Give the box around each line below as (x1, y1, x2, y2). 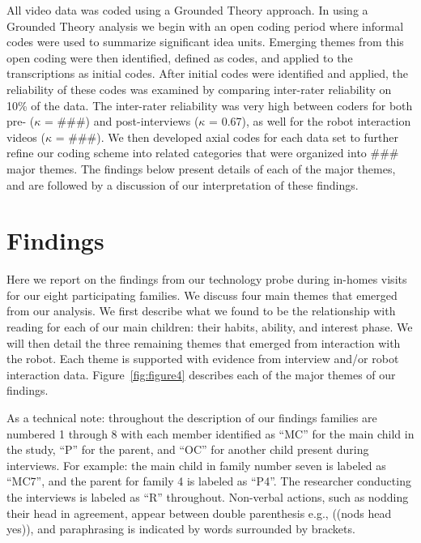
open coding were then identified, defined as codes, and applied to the (6, 49, 353, 66)
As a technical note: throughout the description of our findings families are (6, 409, 377, 425)
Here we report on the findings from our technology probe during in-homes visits (6, 271, 407, 288)
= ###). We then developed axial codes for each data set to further (55, 128, 399, 145)
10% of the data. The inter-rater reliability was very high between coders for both (6, 96, 413, 113)
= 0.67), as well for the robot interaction (209, 113, 411, 130)
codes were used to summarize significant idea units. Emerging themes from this (6, 33, 404, 50)
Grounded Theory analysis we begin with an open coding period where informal (6, 17, 404, 34)
